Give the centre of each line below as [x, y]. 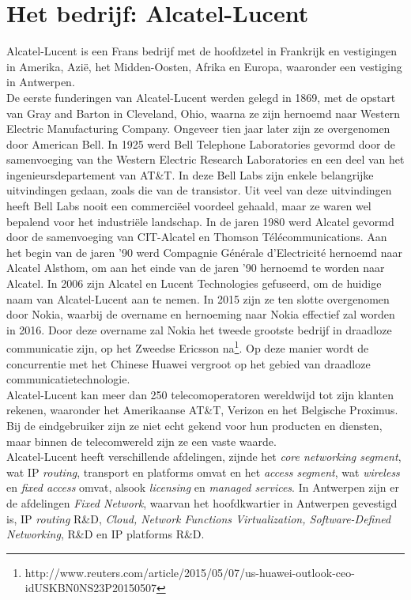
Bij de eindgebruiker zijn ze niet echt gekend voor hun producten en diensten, [194, 426]
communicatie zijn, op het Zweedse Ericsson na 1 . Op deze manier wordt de [188, 347]
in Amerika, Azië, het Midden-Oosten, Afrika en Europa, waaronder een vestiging [204, 66]
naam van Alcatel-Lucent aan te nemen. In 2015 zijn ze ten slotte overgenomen [198, 298]
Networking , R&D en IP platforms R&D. [106, 534]
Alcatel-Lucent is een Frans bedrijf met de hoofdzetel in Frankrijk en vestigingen [202, 51]
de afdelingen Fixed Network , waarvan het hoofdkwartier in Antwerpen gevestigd [202, 503]
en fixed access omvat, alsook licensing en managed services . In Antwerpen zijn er [203, 487]
